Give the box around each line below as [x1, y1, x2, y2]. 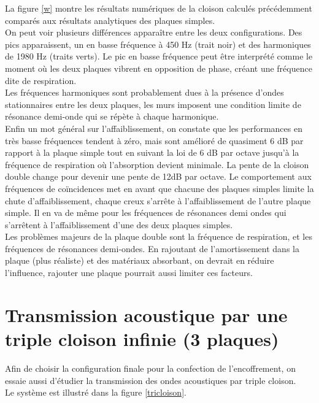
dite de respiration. [5, 74, 77, 86]
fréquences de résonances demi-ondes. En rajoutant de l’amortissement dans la [5, 242, 299, 255]
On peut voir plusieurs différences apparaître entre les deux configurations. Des [5, 26, 302, 39]
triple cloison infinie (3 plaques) [5, 326, 279, 351]
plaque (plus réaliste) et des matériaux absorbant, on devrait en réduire [5, 254, 274, 267]
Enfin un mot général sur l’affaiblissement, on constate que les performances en [5, 121, 302, 134]
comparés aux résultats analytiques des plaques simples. [5, 13, 215, 26]
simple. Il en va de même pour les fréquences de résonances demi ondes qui [5, 206, 286, 219]
